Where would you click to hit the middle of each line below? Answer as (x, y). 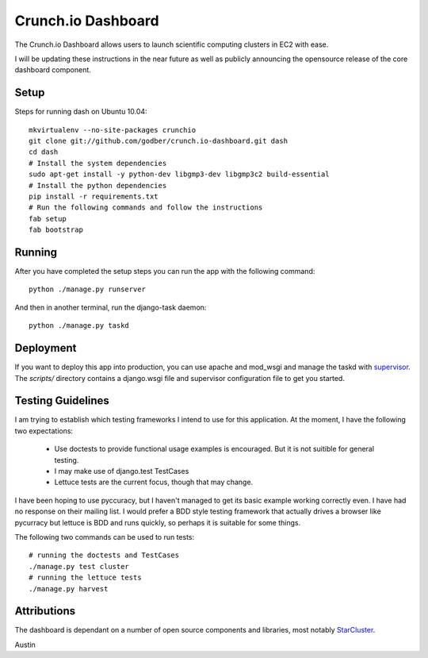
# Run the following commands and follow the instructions (146, 208)
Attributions (45, 611)
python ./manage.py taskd (79, 326)
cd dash (44, 152)
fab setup (48, 219)
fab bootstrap (56, 230)
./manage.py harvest (69, 589)
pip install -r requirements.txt (94, 196)
